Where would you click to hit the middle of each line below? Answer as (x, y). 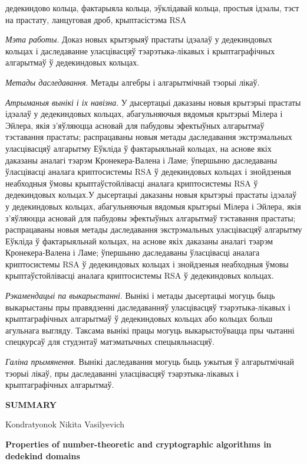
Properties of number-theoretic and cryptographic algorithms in (138, 444)
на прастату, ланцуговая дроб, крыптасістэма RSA (96, 19)
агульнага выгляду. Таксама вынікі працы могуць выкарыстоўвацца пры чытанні (150, 330)
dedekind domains (43, 455)
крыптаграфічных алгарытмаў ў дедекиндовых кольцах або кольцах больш (139, 318)
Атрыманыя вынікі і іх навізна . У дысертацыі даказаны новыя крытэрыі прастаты (153, 102)
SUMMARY (31, 404)
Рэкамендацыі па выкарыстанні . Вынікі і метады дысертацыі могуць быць (140, 295)
